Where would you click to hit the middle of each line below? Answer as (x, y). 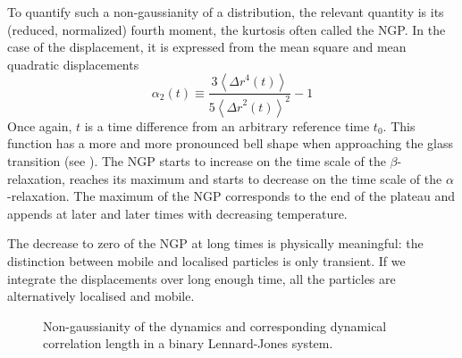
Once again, (40, 125)
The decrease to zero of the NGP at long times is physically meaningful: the (215, 243)
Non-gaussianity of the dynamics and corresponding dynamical (215, 325)
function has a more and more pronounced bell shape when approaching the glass (231, 143)
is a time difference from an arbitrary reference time (227, 125)
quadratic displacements (73, 64)
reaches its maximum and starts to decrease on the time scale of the (256, 178)
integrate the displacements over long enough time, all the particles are (202, 278)
